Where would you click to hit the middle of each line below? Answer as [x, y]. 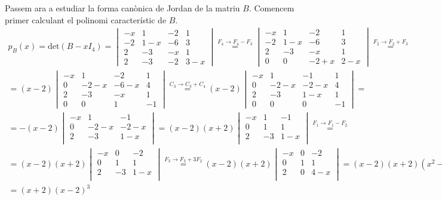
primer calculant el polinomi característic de [86, 19]
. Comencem [271, 8]
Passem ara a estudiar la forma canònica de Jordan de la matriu [122, 8]
